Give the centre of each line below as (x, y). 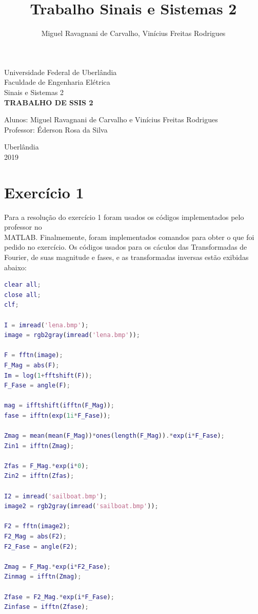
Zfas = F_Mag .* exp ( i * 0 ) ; (46, 466)
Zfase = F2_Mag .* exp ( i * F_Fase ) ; (59, 597)
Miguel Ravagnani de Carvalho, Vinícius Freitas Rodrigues (133, 33)
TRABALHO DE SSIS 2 (49, 102)
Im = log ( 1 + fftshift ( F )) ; (48, 375)
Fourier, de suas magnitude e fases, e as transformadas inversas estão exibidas (126, 257)
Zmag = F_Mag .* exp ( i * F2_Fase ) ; (57, 566)
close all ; (23, 295)
